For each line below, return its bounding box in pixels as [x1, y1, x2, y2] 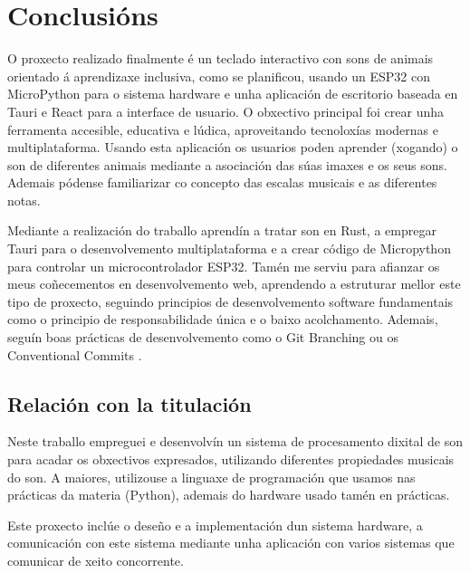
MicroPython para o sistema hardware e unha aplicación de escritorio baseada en [7, 84, 458, 103]
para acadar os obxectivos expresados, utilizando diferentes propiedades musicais [7, 450, 455, 469]
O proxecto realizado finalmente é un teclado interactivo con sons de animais [7, 49, 434, 68]
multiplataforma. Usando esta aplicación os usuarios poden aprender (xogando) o [7, 138, 458, 157]
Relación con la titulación [7, 389, 252, 417]
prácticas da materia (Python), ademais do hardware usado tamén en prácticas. [7, 485, 450, 504]
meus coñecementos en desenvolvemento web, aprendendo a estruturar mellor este [7, 274, 461, 293]
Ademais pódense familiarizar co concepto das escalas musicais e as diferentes [7, 173, 437, 192]
